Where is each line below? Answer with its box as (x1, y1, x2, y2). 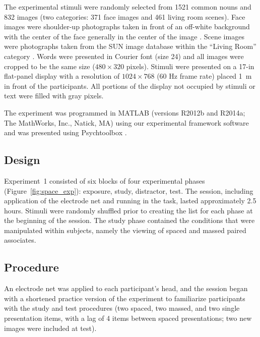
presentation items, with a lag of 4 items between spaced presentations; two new (4, 313, 252, 323)
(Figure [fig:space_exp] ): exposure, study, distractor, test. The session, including (4, 185, 253, 196)
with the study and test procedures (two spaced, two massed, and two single (4, 303, 240, 313)
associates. (4, 235, 36, 245)
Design (4, 152, 40, 167)
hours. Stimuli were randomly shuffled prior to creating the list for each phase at (4, 205, 253, 215)
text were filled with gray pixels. (4, 90, 104, 101)
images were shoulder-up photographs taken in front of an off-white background (4, 21, 250, 32)
